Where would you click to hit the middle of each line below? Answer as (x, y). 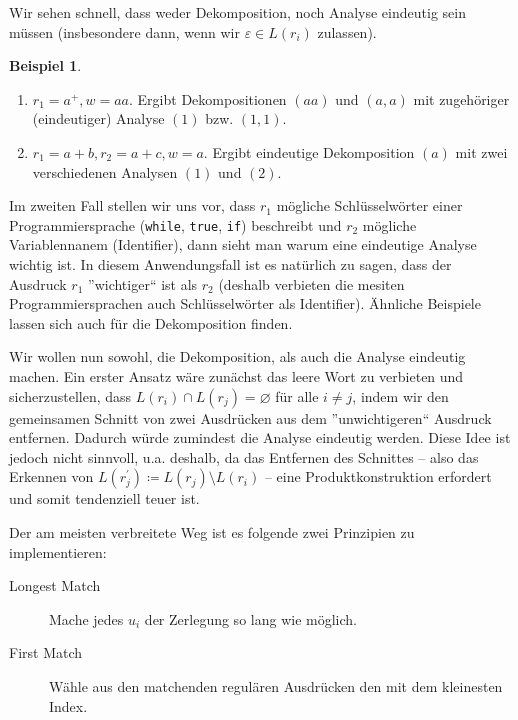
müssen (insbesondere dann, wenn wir (124, 31)
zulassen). (347, 31)
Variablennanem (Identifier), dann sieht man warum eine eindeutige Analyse (243, 244)
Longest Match (55, 585)
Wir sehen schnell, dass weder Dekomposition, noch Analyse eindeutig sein (237, 12)
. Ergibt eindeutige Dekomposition (309, 151)
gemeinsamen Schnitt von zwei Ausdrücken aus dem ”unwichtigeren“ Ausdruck (250, 417)
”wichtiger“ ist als (143, 283)
